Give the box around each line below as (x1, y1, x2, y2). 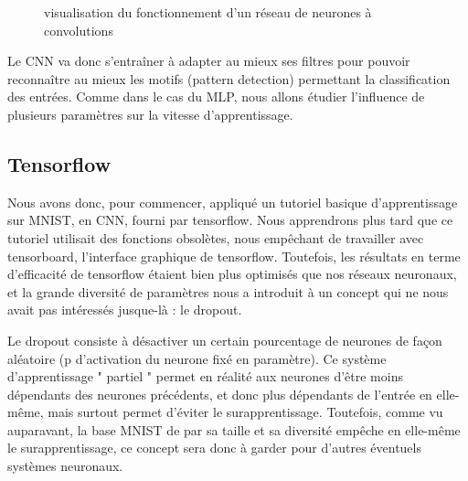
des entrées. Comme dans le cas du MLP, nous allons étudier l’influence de (7, 87, 425, 106)
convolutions (44, 20, 113, 39)
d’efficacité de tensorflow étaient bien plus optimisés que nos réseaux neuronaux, (7, 264, 457, 283)
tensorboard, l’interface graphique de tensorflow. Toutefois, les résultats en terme (7, 246, 461, 265)
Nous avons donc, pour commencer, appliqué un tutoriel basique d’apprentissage (7, 192, 458, 211)
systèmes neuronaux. (7, 456, 123, 476)
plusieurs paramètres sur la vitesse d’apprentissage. (7, 104, 293, 123)
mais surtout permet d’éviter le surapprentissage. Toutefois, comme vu (48, 402, 443, 422)
